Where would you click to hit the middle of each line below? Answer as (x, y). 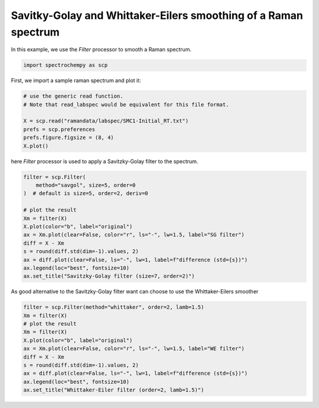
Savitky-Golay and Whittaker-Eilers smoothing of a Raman (157, 15)
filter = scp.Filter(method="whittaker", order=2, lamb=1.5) (114, 307)
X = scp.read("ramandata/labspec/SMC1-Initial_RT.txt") (106, 121)
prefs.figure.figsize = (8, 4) (69, 138)
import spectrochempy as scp (66, 65)
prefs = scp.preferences (59, 129)
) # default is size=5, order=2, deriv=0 (86, 193)
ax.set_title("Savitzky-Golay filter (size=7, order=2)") (109, 276)
